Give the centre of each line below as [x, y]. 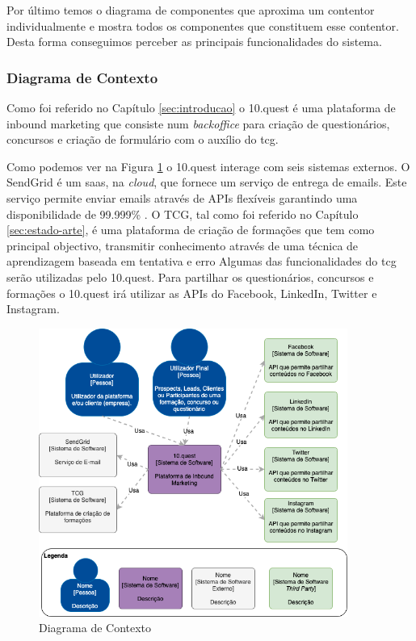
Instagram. [33, 309]
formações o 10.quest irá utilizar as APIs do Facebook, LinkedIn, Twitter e [192, 293]
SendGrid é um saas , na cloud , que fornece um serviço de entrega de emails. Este [207, 182]
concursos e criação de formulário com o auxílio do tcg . [143, 139]
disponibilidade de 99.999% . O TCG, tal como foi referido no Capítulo [183, 214]
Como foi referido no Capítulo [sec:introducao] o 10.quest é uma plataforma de [201, 107]
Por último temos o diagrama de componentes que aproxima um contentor [191, 10]
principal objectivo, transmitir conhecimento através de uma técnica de [183, 245]
